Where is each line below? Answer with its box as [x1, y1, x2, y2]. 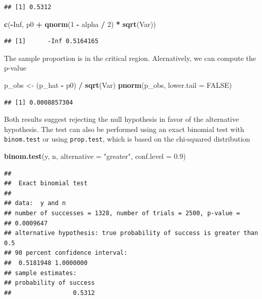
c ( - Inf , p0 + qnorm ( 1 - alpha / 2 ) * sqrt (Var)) [4, 18, 156, 29]
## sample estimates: [4, 269, 77, 277]
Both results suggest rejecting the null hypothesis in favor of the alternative [4, 114, 239, 124]
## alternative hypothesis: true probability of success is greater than [4, 229, 258, 237]
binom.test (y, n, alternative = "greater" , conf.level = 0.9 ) [4, 151, 186, 161]
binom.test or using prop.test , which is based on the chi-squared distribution [4, 134, 250, 144]
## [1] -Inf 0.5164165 [4, 38, 99, 45]
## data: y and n [4, 200, 66, 207]
